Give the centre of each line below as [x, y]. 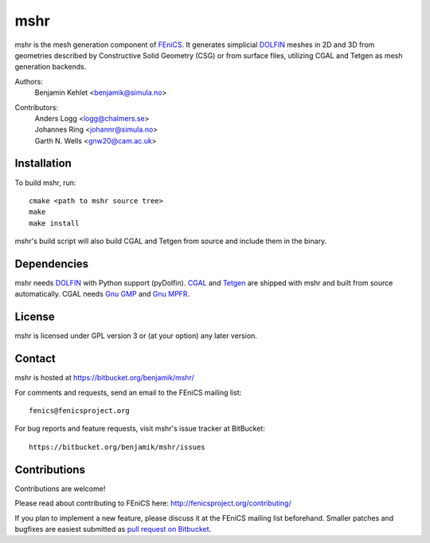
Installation [43, 163]
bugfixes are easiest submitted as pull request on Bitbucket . [113, 529]
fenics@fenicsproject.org [80, 411]
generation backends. [51, 67]
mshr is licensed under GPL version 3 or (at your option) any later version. [136, 336]
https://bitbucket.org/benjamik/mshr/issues [117, 447]
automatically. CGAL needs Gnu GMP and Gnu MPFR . [102, 294]
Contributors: [37, 107]
